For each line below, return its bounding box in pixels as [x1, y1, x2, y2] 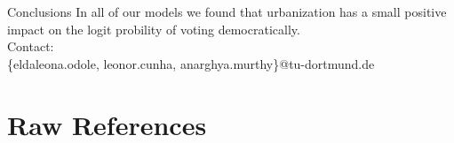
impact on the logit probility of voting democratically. [7, 19, 300, 38]
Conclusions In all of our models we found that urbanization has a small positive [7, 3, 447, 20]
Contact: [7, 37, 54, 56]
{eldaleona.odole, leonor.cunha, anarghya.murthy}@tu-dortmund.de [7, 54, 375, 72]
